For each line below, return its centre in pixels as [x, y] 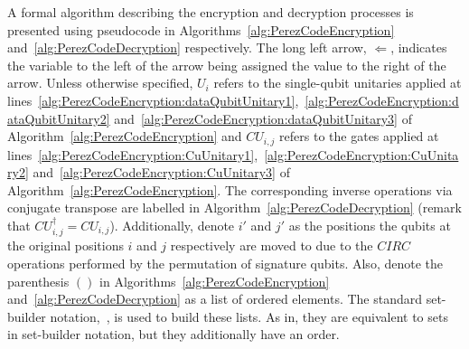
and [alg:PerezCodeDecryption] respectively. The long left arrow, [187, 47]
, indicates [419, 47]
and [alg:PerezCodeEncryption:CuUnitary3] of [161, 172]
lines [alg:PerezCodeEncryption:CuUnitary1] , [133, 154]
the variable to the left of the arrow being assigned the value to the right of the [227, 65]
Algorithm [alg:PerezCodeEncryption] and [125, 136]
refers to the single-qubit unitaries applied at [338, 83]
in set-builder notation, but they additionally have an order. [174, 334]
